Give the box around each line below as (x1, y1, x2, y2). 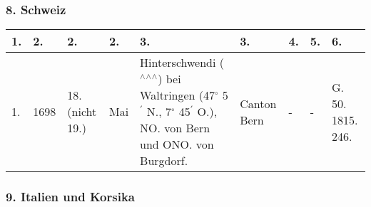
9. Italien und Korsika (6, 188, 135, 206)
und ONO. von (140, 136, 214, 153)
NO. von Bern (140, 120, 210, 137)
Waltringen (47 (140, 87, 215, 104)
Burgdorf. (140, 152, 188, 169)
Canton (240, 95, 277, 112)
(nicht (67, 103, 97, 120)
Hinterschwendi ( (140, 54, 224, 71)
